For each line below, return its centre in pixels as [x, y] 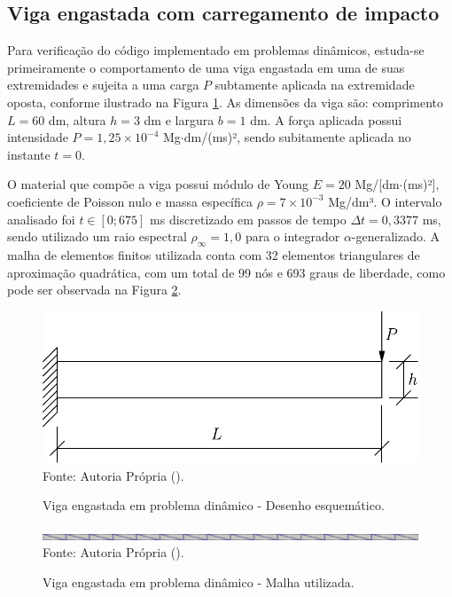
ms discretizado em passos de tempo [248, 219]
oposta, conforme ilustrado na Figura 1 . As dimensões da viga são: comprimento [225, 102]
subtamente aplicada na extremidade [315, 85]
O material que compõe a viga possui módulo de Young [158, 184]
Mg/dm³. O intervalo [385, 201]
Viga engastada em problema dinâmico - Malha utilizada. [199, 582]
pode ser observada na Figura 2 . [94, 290]
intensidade [38, 137]
